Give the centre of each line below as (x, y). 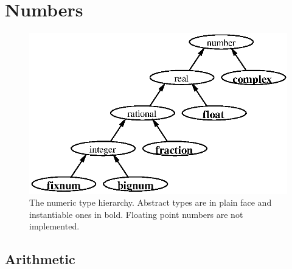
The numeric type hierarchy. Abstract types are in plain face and (151, 202)
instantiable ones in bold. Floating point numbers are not (136, 214)
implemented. (54, 226)
